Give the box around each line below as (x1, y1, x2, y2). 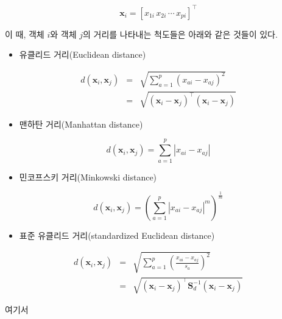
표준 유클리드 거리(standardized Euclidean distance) (19, 228, 215, 241)
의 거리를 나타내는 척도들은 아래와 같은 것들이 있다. (83, 27, 278, 40)
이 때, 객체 (5, 27, 44, 40)
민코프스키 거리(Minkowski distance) (19, 170, 157, 183)
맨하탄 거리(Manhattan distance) (19, 117, 143, 130)
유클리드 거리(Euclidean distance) (19, 48, 146, 61)
